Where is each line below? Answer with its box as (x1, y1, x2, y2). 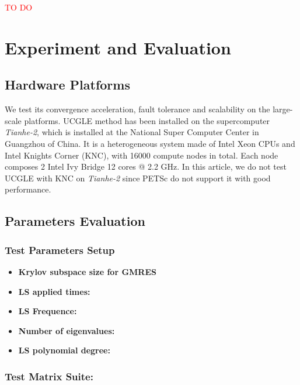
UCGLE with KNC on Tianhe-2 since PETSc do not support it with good (5, 171, 271, 184)
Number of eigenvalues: (18, 324, 115, 336)
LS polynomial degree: (18, 344, 110, 356)
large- (273, 103, 293, 115)
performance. (5, 183, 51, 195)
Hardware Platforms (5, 75, 130, 94)
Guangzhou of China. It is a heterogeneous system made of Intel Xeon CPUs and (5, 137, 295, 149)
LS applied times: (18, 285, 90, 297)
